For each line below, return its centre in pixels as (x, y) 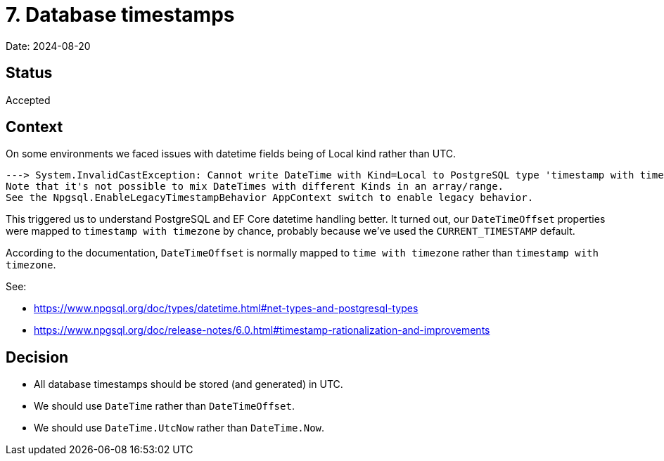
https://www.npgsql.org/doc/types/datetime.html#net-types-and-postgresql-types (226, 309)
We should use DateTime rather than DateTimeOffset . (164, 406)
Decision (37, 357)
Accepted (28, 100)
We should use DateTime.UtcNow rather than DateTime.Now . (179, 428)
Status (29, 73)
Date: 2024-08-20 (48, 46)
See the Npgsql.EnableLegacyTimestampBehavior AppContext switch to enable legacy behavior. (270, 198)
